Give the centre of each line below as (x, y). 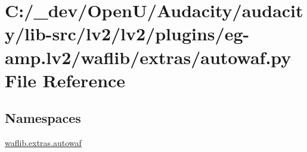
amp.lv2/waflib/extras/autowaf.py (148, 57)
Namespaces (43, 118)
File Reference (65, 80)
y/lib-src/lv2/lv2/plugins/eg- (127, 34)
